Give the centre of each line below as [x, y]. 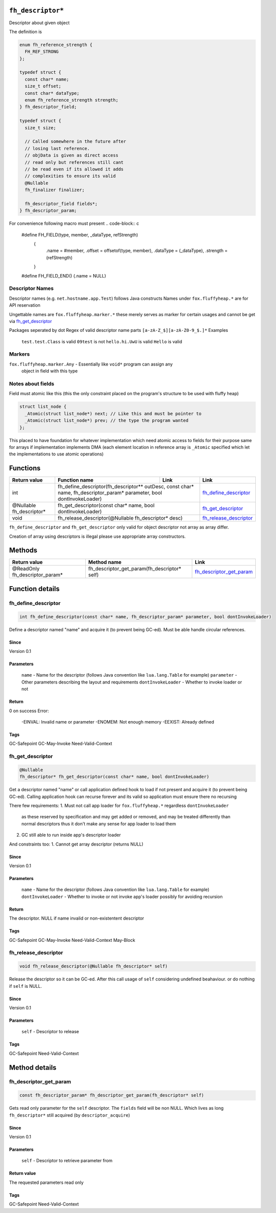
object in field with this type [50, 371]
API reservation [25, 305]
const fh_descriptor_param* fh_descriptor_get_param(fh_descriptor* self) [112, 1095]
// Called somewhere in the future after [76, 142]
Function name [75, 480]
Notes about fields [32, 384]
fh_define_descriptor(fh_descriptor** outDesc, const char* [126, 486]
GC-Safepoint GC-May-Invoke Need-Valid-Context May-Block [72, 940]
